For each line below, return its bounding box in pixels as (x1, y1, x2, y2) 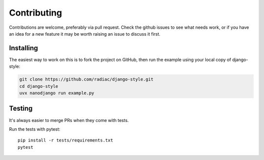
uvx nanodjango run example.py (19, 90, 95, 96)
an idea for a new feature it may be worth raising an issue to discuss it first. (9, 31, 161, 37)
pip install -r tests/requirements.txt (18, 138, 113, 143)
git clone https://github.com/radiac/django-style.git (19, 77, 154, 82)
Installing (9, 44, 39, 52)
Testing (9, 104, 33, 113)
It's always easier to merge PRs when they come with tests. (9, 117, 129, 123)
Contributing (9, 7, 62, 18)
